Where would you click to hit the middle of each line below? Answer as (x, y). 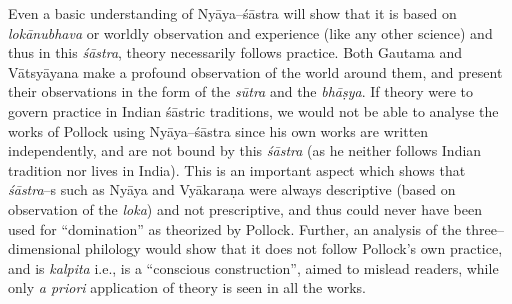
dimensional (44, 248)
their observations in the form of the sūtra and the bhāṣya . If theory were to (240, 91)
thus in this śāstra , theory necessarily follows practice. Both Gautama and (235, 52)
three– (484, 228)
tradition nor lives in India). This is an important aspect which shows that (237, 169)
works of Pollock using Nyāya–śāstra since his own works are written (218, 130)
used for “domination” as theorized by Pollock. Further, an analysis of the (235, 228)
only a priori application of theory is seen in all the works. (187, 287)
